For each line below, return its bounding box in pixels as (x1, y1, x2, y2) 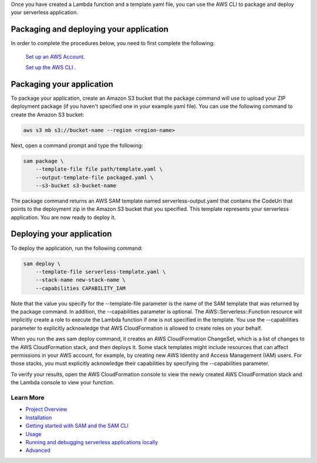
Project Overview (25, 405, 68, 413)
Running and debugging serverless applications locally (25, 438, 158, 445)
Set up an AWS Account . (25, 53, 85, 60)
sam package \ (23, 157, 64, 164)
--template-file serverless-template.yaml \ (35, 268, 166, 275)
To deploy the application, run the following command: (11, 244, 143, 252)
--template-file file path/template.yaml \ (35, 166, 163, 173)
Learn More (11, 393, 45, 401)
